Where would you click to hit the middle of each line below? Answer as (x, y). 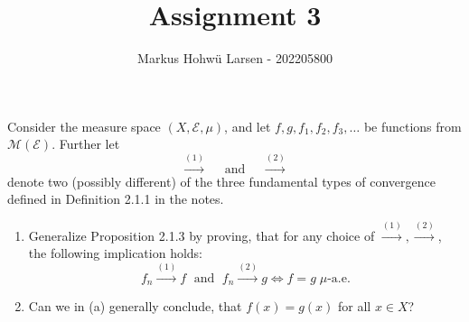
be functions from (413, 126)
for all (355, 306)
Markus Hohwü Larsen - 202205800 (235, 58)
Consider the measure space (84, 126)
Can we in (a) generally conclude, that (135, 306)
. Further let (86, 144)
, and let (248, 126)
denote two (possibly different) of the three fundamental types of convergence (221, 181)
